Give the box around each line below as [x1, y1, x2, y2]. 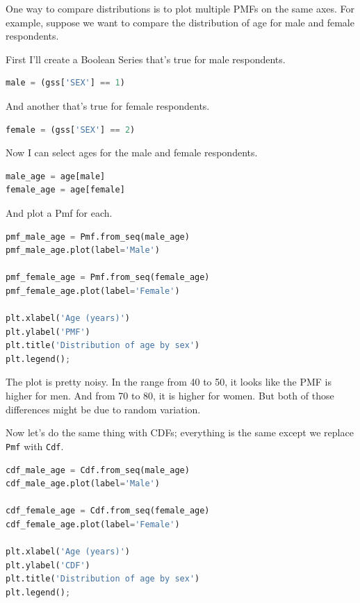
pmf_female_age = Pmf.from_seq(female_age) [6, 272, 210, 283]
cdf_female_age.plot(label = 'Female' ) [6, 519, 180, 529]
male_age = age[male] [6, 171, 106, 181]
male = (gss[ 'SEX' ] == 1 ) [6, 78, 125, 88]
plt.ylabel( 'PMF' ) [6, 327, 90, 337]
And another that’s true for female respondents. [6, 98, 210, 113]
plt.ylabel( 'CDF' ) [6, 560, 90, 570]
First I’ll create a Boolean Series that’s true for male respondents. [6, 51, 286, 66]
